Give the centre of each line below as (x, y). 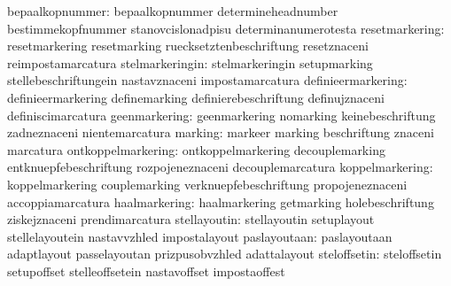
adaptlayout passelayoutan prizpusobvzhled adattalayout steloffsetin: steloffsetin (225, 254)
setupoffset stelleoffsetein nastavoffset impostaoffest (146, 271)
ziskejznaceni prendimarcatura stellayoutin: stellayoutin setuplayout (191, 219)
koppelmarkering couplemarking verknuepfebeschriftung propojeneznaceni (207, 184)
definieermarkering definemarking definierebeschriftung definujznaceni (196, 97)
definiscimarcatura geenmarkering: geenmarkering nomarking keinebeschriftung (222, 115)
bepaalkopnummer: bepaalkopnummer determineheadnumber (173, 11)
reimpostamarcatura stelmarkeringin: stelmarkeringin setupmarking (190, 62)
